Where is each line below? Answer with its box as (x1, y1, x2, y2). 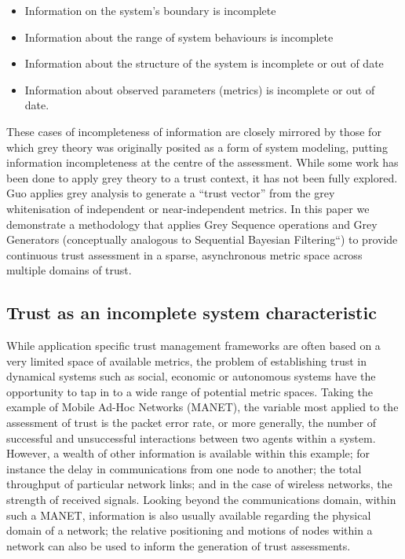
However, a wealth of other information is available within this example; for (6, 445, 370, 462)
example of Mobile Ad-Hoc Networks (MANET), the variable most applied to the (6, 399, 399, 415)
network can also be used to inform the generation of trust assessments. (6, 537, 351, 553)
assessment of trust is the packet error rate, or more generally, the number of (6, 414, 376, 431)
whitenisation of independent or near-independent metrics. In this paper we (6, 200, 370, 216)
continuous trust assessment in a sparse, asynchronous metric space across (6, 246, 363, 263)
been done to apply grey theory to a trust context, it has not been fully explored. (6, 169, 398, 186)
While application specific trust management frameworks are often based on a (6, 337, 381, 354)
